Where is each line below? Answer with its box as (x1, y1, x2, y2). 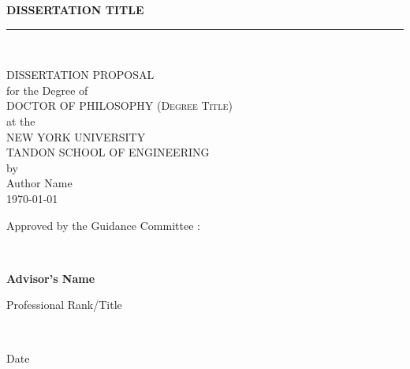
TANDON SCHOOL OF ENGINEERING (6, 144, 210, 160)
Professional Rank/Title (6, 296, 122, 313)
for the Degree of (6, 81, 88, 98)
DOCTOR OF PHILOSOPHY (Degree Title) (6, 97, 233, 114)
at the (6, 112, 35, 129)
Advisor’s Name (6, 269, 95, 286)
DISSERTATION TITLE (6, 2, 144, 17)
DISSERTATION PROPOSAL (6, 66, 155, 83)
